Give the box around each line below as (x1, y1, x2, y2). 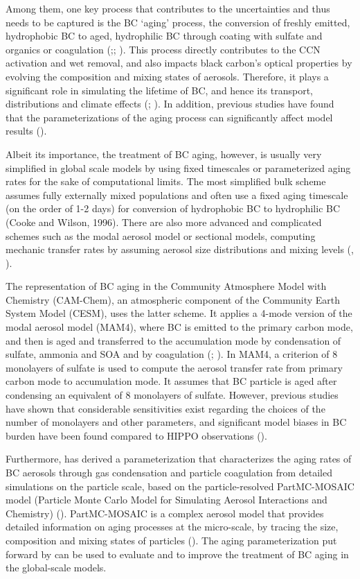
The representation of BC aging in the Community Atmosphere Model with (6, 279, 327, 293)
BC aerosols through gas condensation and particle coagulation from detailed (6, 465, 333, 479)
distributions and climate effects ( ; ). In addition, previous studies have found (6, 96, 334, 111)
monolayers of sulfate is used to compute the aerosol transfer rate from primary (6, 360, 343, 374)
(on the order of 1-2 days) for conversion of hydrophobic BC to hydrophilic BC (6, 201, 341, 216)
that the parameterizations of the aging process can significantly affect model (6, 110, 333, 124)
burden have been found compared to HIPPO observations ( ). (6, 428, 267, 442)
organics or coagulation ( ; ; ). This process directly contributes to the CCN (6, 42, 321, 56)
